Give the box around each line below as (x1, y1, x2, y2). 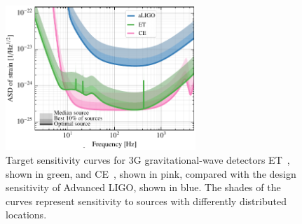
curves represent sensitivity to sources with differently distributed (6, 193, 287, 208)
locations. (6, 207, 47, 222)
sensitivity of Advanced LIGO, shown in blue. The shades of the (6, 180, 281, 195)
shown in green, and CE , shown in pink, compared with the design (6, 166, 296, 181)
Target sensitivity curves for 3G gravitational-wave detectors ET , (6, 152, 290, 167)
